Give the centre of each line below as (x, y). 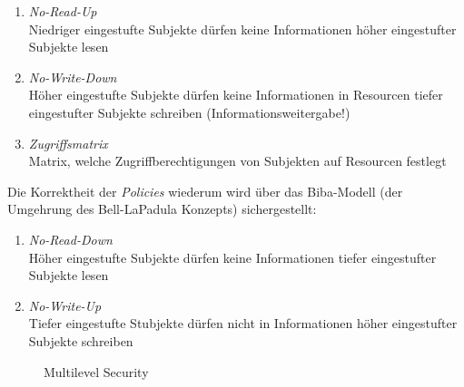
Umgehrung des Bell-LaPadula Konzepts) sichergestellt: (162, 209)
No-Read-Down (70, 239)
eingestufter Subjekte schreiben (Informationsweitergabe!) (189, 112)
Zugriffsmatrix (68, 143)
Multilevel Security (96, 371)
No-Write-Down (73, 77)
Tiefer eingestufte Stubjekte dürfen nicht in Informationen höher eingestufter (243, 323)
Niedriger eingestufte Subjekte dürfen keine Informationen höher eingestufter (242, 29)
